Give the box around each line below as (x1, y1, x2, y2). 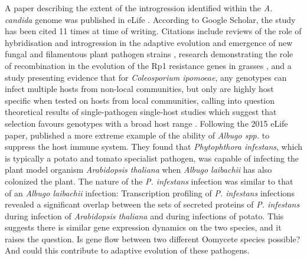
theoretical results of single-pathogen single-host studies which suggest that (5, 106, 277, 118)
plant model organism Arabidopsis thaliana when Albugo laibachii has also (5, 163, 272, 176)
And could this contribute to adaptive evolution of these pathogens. (5, 244, 250, 256)
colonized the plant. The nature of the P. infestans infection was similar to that (5, 175, 293, 187)
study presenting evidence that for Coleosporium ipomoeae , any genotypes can (5, 71, 287, 83)
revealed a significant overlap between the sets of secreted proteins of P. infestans (5, 198, 300, 210)
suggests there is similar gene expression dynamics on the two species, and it (5, 221, 282, 233)
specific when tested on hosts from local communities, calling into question (5, 94, 275, 106)
